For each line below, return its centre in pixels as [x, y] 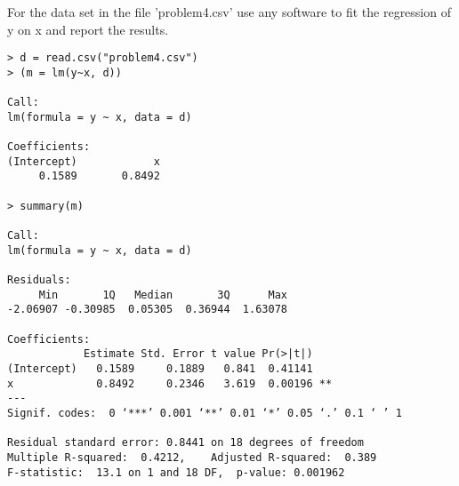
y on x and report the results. [88, 29]
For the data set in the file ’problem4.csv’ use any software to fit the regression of [229, 12]
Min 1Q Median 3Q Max [163, 295]
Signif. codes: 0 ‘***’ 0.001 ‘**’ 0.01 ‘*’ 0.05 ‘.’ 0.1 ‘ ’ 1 [205, 413]
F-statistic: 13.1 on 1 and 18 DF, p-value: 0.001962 [176, 472]
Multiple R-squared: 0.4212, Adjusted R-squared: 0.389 [192, 457]
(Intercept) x [84, 161]
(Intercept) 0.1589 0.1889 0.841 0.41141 [160, 368]
